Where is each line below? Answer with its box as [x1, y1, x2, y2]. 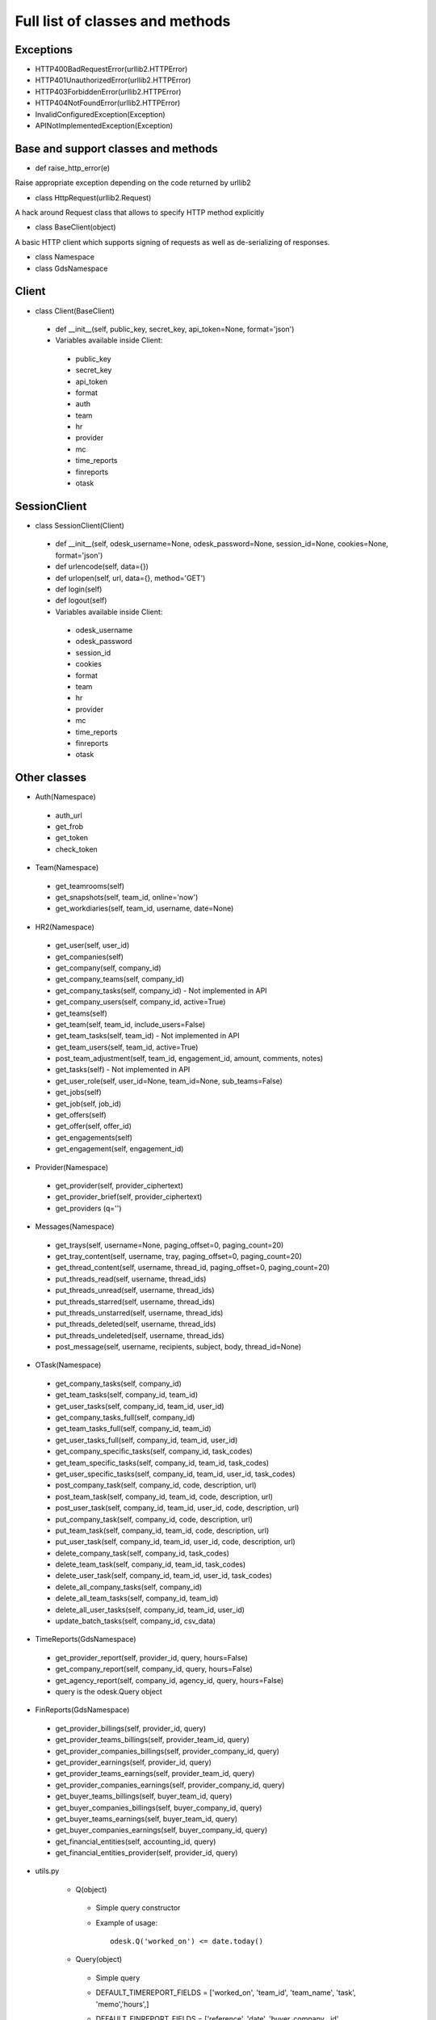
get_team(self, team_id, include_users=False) [55, 1019, 206, 1029]
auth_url [55, 810, 82, 820]
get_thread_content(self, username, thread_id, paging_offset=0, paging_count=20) [55, 1263, 330, 1273]
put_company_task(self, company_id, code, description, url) [55, 1514, 254, 1524]
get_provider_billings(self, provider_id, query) [55, 1723, 207, 1733]
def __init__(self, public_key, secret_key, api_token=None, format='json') [55, 324, 295, 334]
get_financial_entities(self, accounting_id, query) [55, 1837, 216, 1846]
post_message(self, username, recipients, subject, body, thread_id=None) [55, 1342, 302, 1352]
